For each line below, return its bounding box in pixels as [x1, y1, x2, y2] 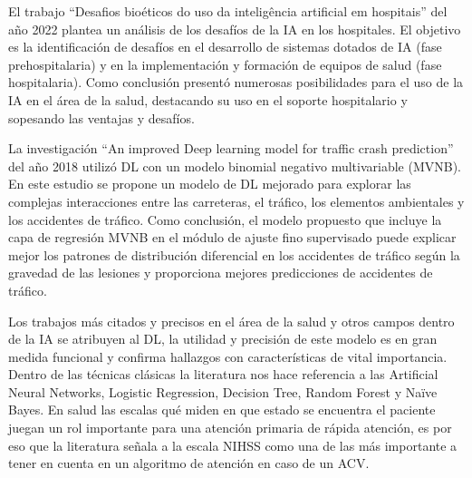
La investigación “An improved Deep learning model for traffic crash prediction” [8, 139, 454, 158]
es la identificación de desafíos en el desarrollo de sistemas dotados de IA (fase [8, 37, 442, 56]
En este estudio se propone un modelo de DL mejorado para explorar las [8, 174, 411, 193]
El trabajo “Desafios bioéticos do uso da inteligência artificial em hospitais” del [8, 2, 448, 20]
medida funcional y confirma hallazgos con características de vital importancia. [8, 346, 448, 366]
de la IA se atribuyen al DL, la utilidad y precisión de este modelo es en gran [8, 329, 438, 348]
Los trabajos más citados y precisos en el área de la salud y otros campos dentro [8, 311, 455, 330]
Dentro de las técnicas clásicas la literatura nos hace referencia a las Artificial [8, 365, 438, 384]
